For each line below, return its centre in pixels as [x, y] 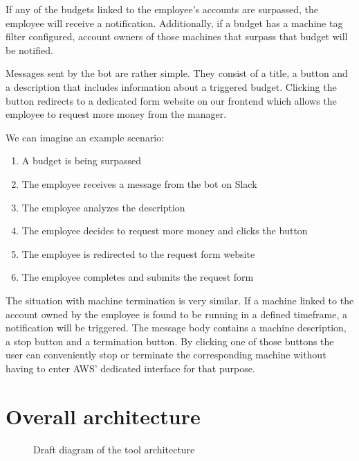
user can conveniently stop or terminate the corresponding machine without [166, 355]
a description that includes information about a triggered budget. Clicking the [171, 86]
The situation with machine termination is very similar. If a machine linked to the [180, 300]
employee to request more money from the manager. [116, 114]
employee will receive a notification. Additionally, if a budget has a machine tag [174, 23]
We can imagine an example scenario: [85, 137]
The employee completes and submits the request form [138, 277]
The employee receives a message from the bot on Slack [139, 183]
